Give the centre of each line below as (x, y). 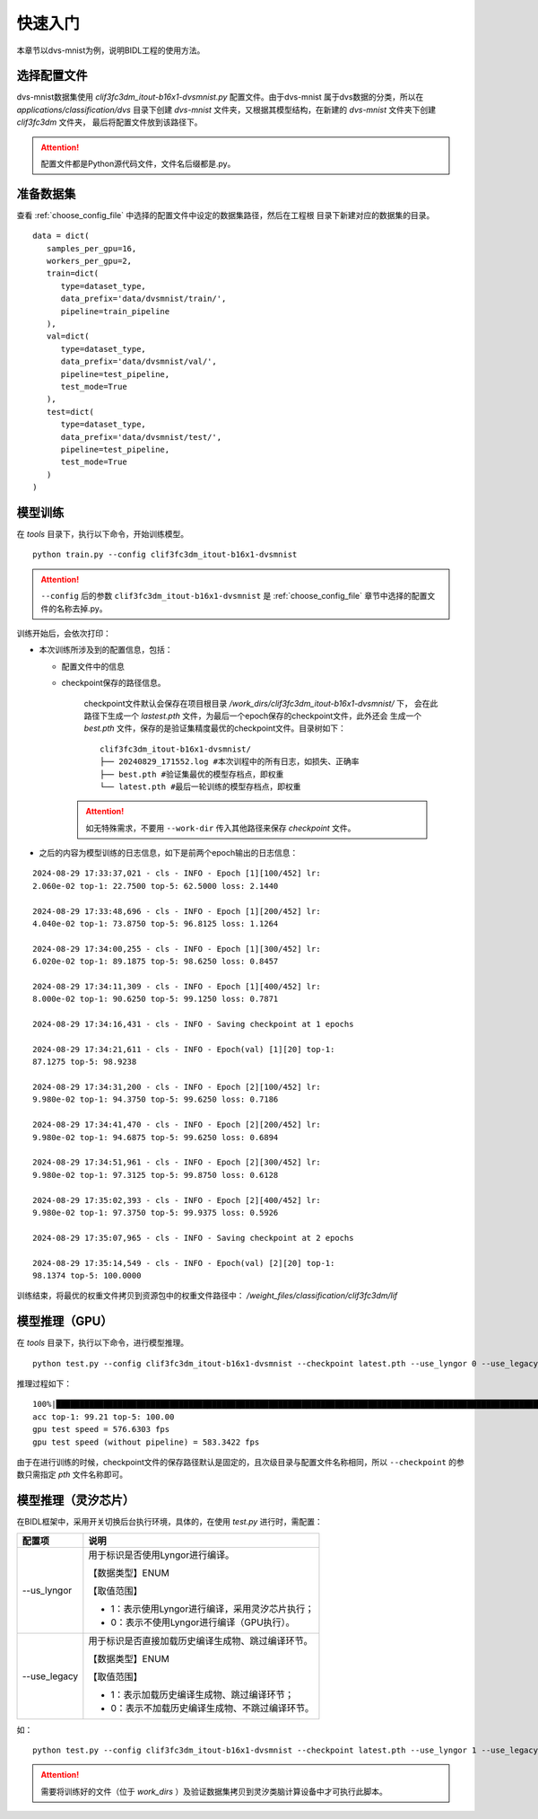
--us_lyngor (47, 1590)
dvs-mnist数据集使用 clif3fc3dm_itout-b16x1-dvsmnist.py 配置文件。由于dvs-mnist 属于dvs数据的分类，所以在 (220, 97)
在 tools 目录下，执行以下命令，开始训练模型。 (102, 534)
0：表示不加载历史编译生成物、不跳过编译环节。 (212, 1708)
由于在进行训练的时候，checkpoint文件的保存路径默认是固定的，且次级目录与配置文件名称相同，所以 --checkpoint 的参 (241, 1462)
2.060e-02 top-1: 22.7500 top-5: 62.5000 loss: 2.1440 (156, 886)
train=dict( (73, 273)
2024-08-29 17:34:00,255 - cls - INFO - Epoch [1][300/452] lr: (177, 949)
